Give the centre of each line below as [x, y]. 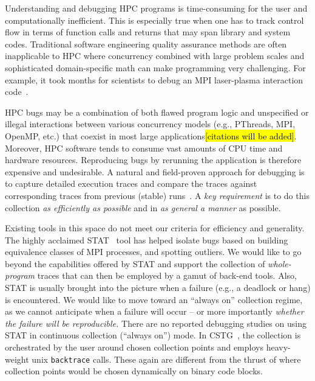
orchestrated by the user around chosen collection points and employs [134, 347]
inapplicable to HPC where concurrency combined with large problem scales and [155, 56]
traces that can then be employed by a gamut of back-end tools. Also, [167, 275]
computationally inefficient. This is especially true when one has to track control [154, 20]
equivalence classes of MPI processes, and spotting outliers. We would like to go [153, 252]
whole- [279, 263]
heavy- [278, 347]
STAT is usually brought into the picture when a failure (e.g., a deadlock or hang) [158, 288]
